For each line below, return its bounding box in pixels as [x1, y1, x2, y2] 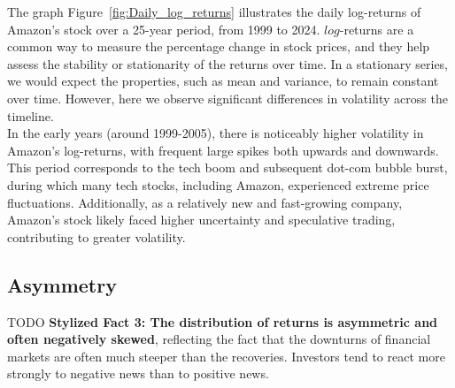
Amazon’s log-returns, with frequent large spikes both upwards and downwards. [7, 141, 439, 159]
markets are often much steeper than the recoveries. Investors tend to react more [7, 346, 445, 365]
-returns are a [339, 19, 414, 38]
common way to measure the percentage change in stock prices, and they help [7, 37, 430, 56]
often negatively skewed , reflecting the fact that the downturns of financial [7, 330, 431, 348]
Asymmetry [7, 270, 117, 298]
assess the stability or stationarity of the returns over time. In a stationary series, [7, 54, 449, 72]
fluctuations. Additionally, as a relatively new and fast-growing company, [7, 193, 403, 211]
